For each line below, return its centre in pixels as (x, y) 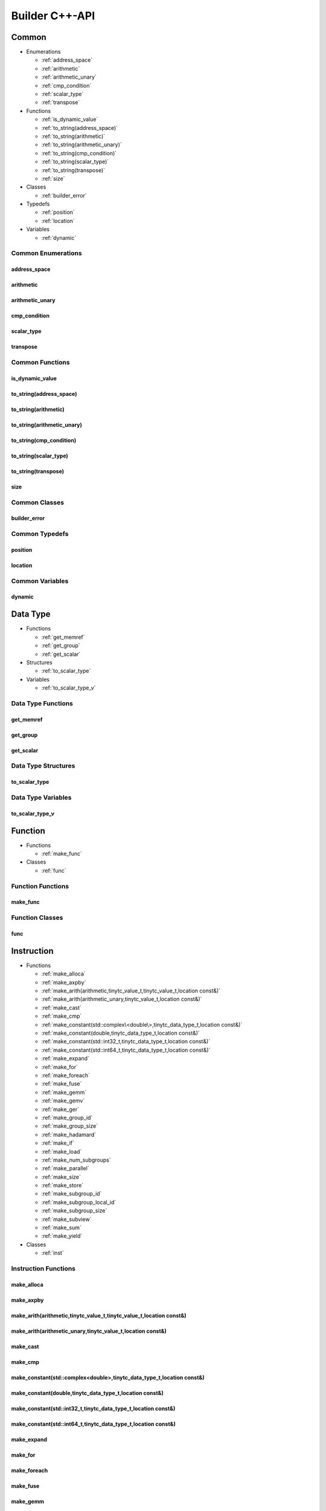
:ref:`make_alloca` (63, 974)
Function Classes (37, 917)
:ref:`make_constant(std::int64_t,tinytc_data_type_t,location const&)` (126, 1050)
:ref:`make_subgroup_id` (72, 1194)
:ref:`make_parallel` (66, 1168)
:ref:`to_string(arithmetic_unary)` (81, 144)
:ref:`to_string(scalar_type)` (75, 162)
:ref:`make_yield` (62, 1236)
